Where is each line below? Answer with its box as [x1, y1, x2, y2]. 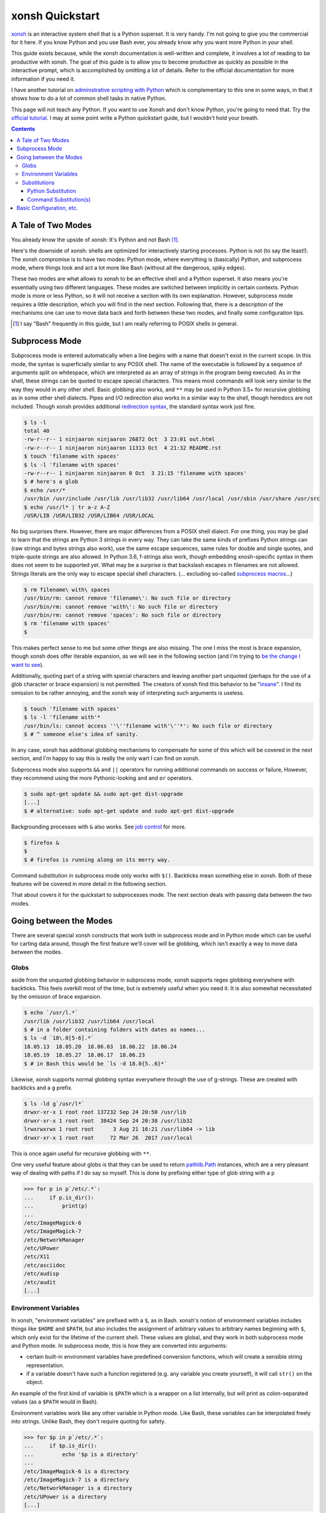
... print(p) [24, 1203, 88, 1210]
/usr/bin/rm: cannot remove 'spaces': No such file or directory [24, 612, 222, 619]
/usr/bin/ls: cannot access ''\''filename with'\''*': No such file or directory [24, 722, 273, 729]
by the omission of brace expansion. [11, 993, 102, 1000]
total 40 [24, 427, 50, 435]
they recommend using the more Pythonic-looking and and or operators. [11, 775, 193, 782]
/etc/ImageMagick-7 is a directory [24, 1476, 129, 1483]
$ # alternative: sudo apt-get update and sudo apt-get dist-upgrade [24, 807, 234, 814]
